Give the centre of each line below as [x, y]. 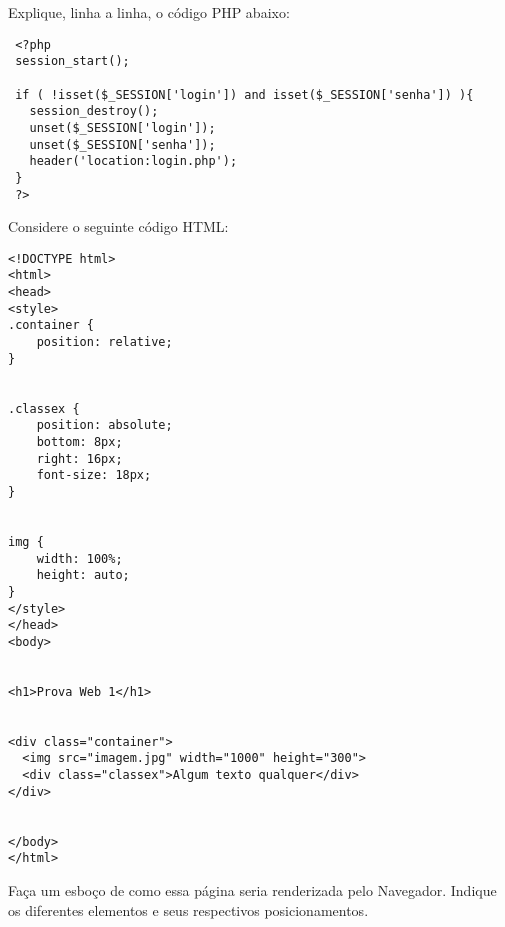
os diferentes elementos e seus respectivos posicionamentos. [188, 909]
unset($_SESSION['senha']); [122, 144]
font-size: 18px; [94, 475]
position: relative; [104, 342]
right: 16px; [79, 458]
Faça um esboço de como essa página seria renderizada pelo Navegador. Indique [252, 890]
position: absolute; [104, 425]
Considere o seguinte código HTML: [118, 226]
